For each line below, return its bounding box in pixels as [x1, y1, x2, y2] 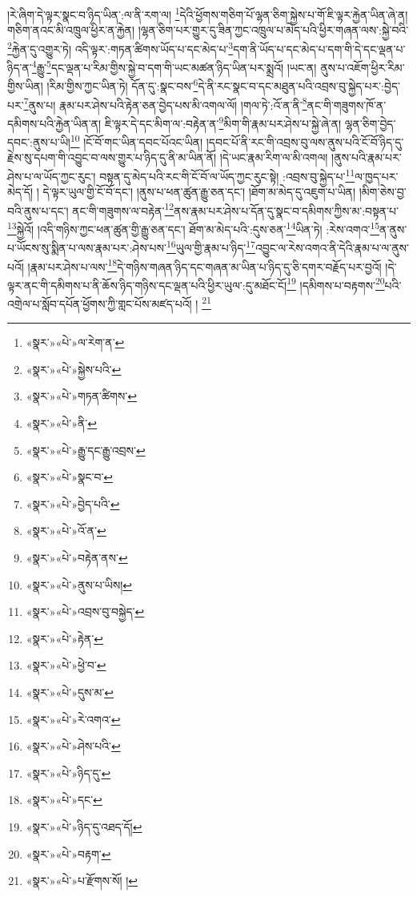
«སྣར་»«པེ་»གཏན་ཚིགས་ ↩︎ [26, 388, 137, 404]
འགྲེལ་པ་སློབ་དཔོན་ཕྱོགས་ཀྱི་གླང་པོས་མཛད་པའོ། [7, 295, 192, 312]
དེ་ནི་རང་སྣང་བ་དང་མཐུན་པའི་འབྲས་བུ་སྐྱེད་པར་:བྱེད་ [198, 78, 400, 94]
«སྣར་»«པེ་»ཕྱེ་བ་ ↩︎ [26, 657, 106, 674]
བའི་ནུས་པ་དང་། [7, 202, 69, 219]
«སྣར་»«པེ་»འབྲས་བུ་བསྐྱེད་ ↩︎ [26, 603, 145, 620]
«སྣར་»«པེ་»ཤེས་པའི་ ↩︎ [26, 738, 121, 754]
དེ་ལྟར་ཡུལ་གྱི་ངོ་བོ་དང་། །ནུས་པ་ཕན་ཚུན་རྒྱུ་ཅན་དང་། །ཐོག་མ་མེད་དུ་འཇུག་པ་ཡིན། [42, 183, 356, 200]
